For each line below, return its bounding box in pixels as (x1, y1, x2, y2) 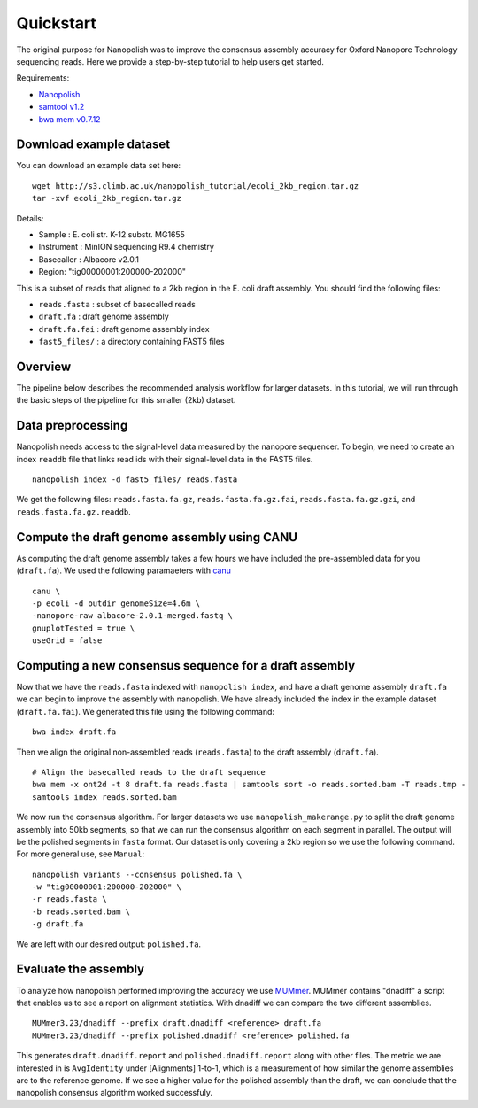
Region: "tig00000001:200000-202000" (38, 267, 186, 277)
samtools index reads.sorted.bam (32, 792, 177, 802)
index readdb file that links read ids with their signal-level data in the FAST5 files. (16, 453, 313, 464)
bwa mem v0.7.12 (38, 113, 101, 124)
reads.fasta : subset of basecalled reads (38, 298, 197, 309)
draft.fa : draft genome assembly (38, 311, 170, 322)
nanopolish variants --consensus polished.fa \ (32, 869, 243, 879)
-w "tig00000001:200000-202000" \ (32, 882, 181, 892)
